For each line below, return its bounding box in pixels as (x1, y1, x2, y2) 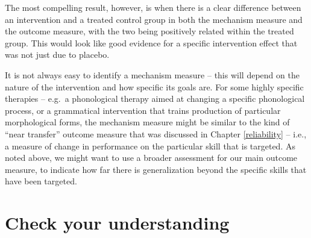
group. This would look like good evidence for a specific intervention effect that (5, 36, 298, 49)
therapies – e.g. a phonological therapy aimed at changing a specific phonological (5, 92, 305, 105)
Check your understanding (5, 210, 230, 235)
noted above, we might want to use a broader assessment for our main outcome (5, 151, 298, 164)
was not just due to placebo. (5, 48, 110, 61)
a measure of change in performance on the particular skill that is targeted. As (5, 139, 295, 152)
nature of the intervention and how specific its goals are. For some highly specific (5, 80, 304, 93)
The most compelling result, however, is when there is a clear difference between (5, 1, 301, 13)
